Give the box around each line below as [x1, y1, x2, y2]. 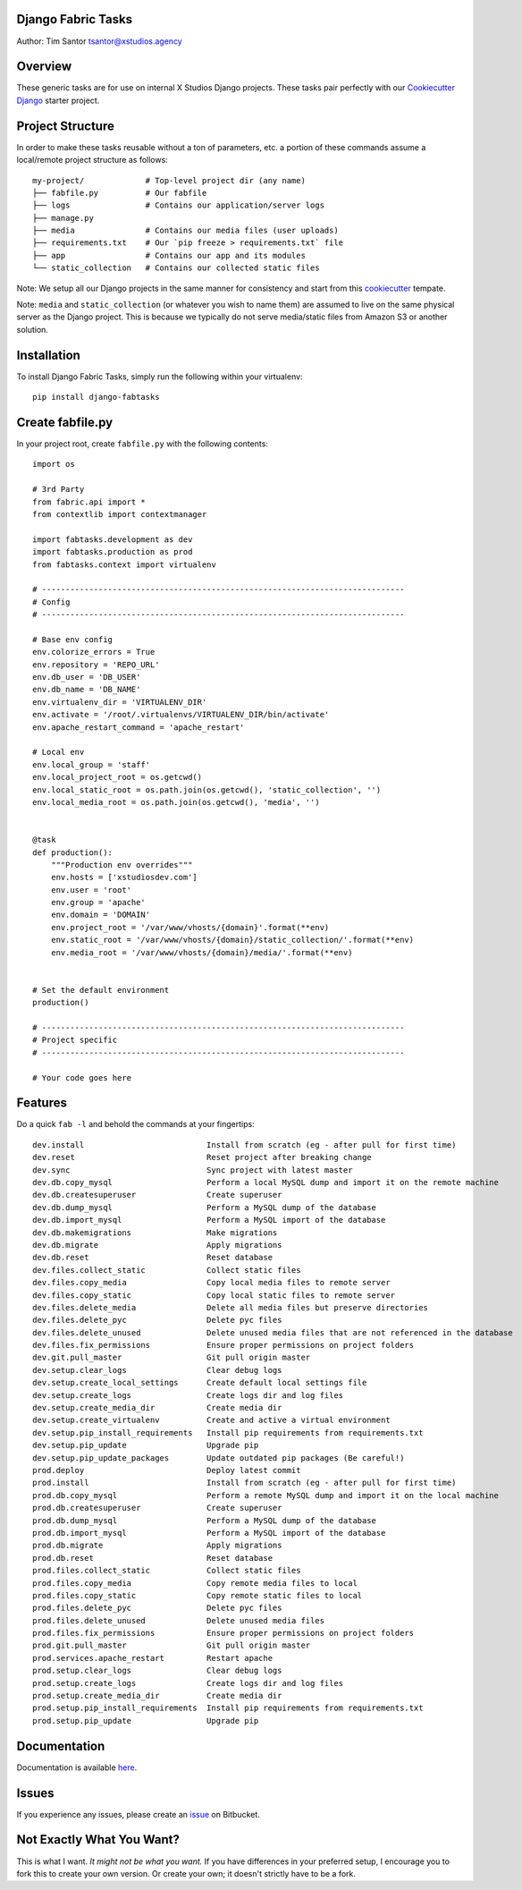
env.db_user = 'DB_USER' [32, 672, 141, 682]
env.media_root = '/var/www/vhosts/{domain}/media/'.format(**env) [50, 947, 353, 957]
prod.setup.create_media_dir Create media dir [32, 1691, 282, 1701]
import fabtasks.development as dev [32, 534, 193, 545]
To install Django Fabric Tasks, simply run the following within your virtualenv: [16, 371, 303, 382]
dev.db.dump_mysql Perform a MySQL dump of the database [32, 1202, 377, 1212]
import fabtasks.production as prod [32, 547, 193, 557]
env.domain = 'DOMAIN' [50, 910, 151, 920]
